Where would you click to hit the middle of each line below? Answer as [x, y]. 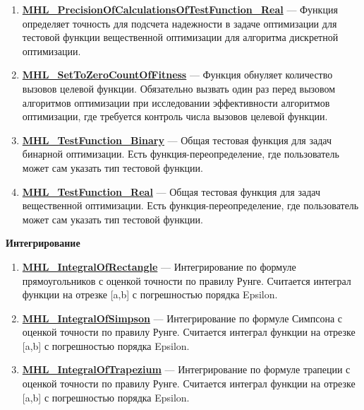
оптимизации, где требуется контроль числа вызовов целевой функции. [175, 116]
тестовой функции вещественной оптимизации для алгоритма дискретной [180, 37]
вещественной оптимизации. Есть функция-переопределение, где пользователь [190, 205]
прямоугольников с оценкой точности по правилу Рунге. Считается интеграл [187, 280]
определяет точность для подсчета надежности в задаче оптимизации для [180, 23]
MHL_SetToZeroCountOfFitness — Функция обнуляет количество [177, 75]
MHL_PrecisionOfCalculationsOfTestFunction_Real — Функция [180, 9]
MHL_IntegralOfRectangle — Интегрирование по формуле [159, 266]
